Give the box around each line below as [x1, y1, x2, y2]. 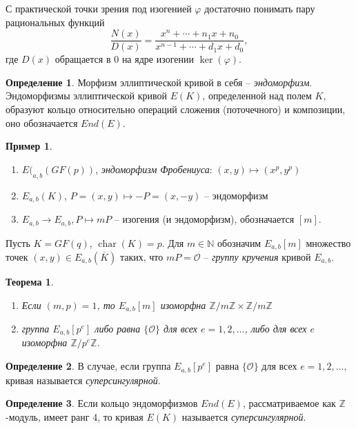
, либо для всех [244, 321, 307, 336]
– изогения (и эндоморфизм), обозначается [114, 212, 295, 226]
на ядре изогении [121, 52, 194, 66]
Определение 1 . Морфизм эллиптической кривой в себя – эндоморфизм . [6, 74, 313, 89]
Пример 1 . [6, 139, 52, 153]
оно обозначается [6, 115, 78, 130]
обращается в [55, 52, 111, 66]
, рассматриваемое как [242, 396, 336, 410]
